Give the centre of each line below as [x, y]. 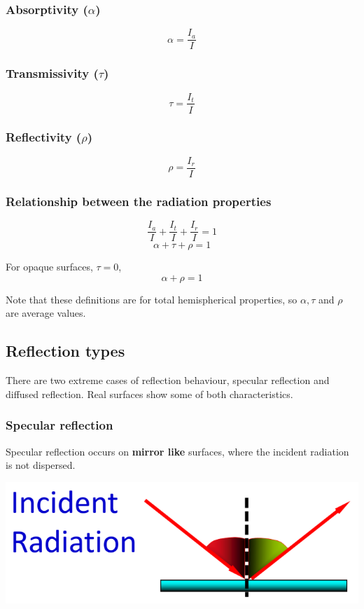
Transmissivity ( [52, 73]
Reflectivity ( [44, 137]
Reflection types [65, 351]
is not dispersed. [41, 465]
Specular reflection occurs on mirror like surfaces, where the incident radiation [177, 451]
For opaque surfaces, [49, 267]
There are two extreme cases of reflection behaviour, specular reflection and [168, 380]
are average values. [46, 313]
